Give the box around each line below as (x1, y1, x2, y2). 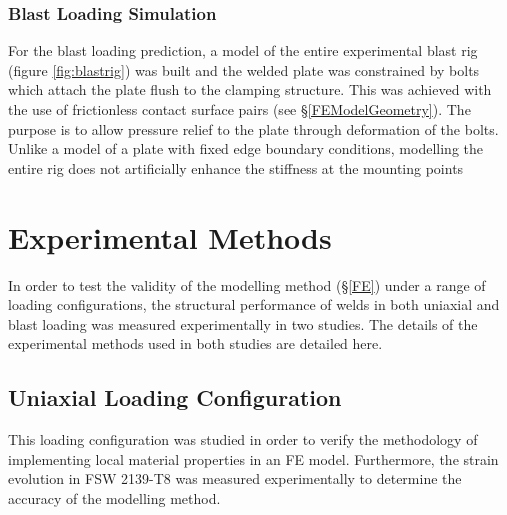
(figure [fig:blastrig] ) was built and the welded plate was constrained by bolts (8, 59, 480, 80)
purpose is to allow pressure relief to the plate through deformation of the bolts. (8, 118, 499, 139)
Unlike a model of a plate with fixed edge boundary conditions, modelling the (8, 138, 483, 159)
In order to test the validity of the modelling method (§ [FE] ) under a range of (8, 274, 486, 295)
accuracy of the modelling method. (8, 487, 221, 508)
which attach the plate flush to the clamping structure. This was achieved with (8, 79, 492, 100)
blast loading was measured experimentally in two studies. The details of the (8, 313, 478, 334)
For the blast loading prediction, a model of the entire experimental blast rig (8, 40, 478, 61)
